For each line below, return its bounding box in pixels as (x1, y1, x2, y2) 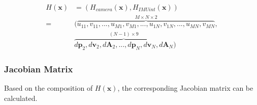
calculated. (4, 92, 38, 103)
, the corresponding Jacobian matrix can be (117, 82, 253, 93)
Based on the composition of (4, 82, 93, 93)
